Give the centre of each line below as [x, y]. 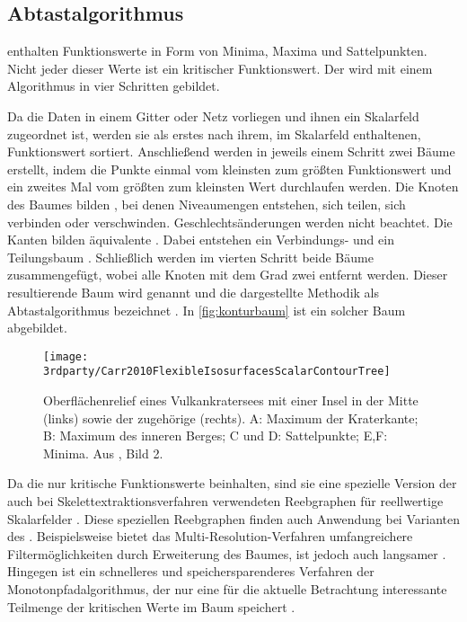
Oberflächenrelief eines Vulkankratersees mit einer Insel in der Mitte [231, 400]
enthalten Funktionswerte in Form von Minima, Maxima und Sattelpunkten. [217, 51]
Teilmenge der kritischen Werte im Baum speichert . [151, 606]
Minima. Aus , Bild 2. [103, 453]
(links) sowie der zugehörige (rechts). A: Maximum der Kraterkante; [231, 418]
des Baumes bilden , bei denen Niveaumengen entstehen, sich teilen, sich [207, 204]
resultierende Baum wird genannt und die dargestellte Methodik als [193, 292]
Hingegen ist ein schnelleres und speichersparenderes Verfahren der [191, 571]
